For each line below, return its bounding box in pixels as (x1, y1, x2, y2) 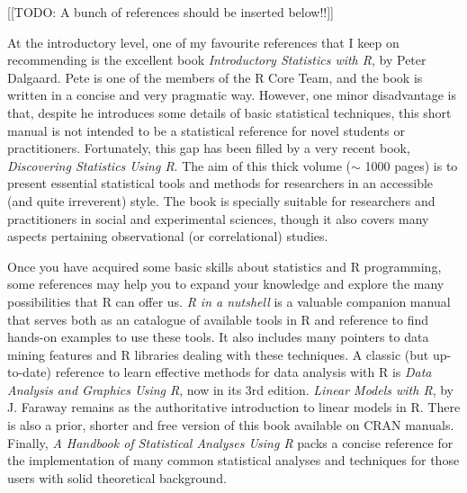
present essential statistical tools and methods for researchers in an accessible (7, 174, 434, 193)
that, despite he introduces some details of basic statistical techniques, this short (7, 103, 452, 121)
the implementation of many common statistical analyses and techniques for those (7, 451, 460, 470)
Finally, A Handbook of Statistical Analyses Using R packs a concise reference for (7, 433, 454, 452)
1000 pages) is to (364, 156, 458, 175)
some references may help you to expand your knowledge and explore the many (7, 274, 445, 293)
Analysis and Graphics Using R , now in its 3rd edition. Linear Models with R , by (7, 380, 454, 399)
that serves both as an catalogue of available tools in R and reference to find (7, 309, 429, 328)
